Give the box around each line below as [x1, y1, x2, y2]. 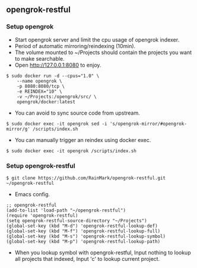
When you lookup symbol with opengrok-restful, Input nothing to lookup [14, 249, 191, 256]
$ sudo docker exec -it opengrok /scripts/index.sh [6, 148, 136, 154]
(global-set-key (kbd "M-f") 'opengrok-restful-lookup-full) [6, 228, 161, 234]
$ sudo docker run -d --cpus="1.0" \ [6, 72, 100, 79]
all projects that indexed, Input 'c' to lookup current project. [14, 255, 160, 262]
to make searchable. [14, 55, 65, 62]
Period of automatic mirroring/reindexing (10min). [14, 42, 136, 49]
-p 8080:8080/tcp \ [17, 83, 65, 89]
